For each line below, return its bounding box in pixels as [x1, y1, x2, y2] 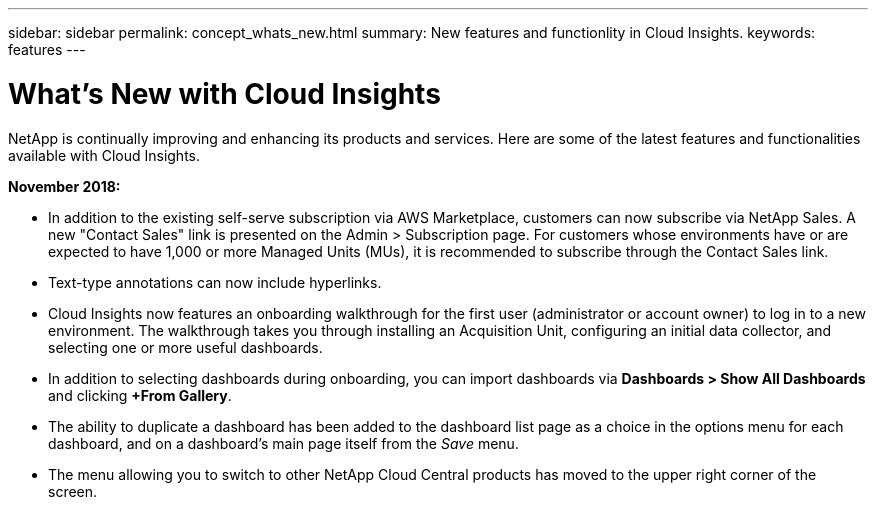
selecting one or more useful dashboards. [48, 338, 323, 356]
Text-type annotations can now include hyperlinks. [48, 273, 382, 291]
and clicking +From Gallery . [48, 386, 232, 404]
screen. [48, 482, 98, 500]
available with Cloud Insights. [8, 146, 201, 164]
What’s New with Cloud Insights [8, 76, 441, 111]
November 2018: [8, 177, 121, 195]
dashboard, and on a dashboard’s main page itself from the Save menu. [48, 434, 519, 452]
